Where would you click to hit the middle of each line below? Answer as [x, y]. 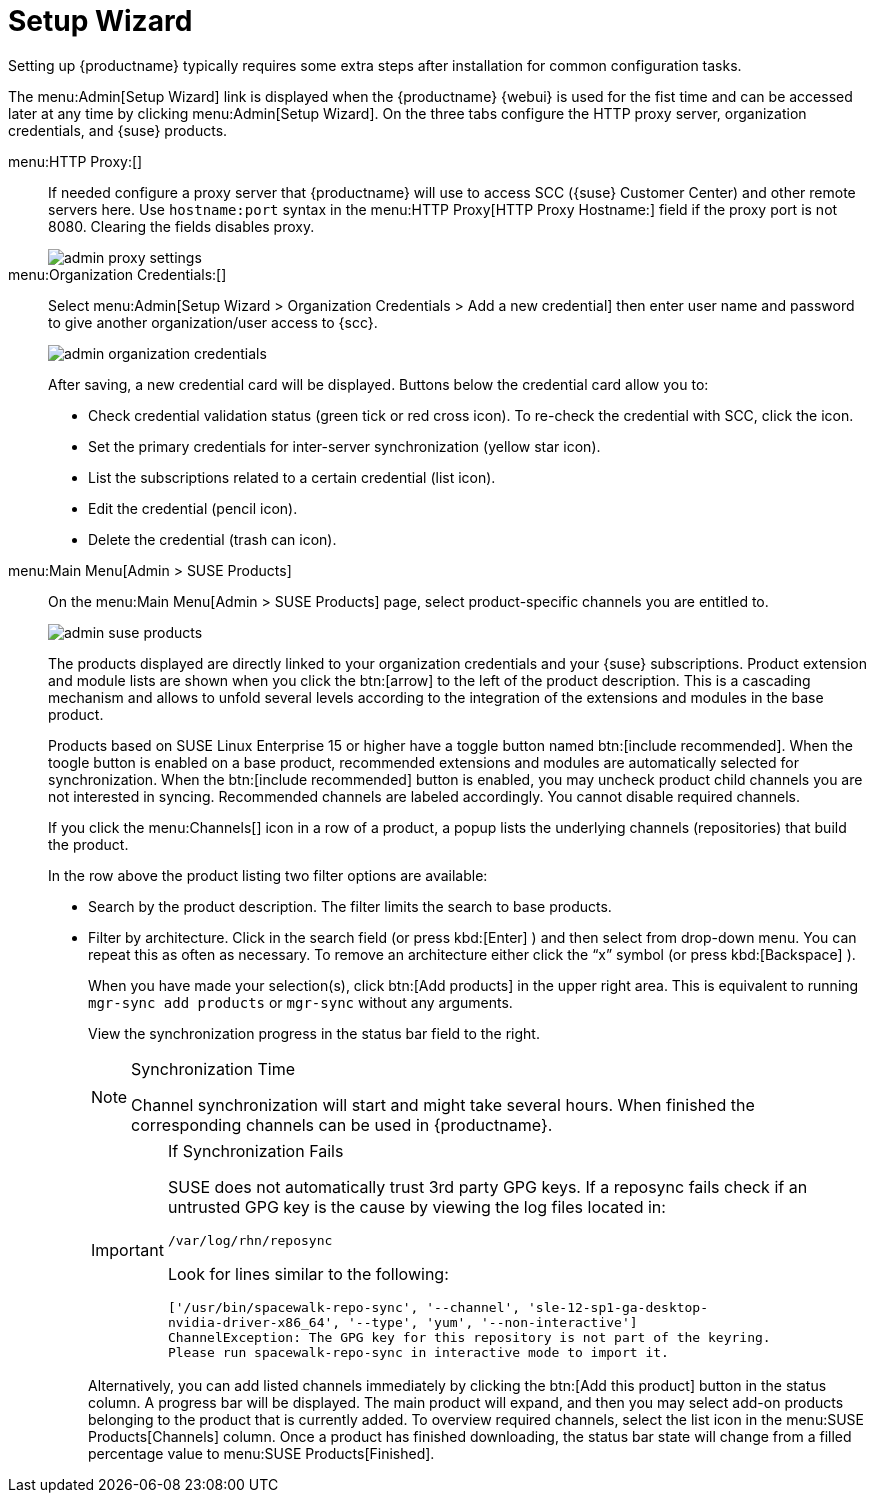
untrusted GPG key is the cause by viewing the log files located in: [416, 1206]
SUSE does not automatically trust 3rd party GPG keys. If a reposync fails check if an [487, 1186]
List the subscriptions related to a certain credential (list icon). [292, 477]
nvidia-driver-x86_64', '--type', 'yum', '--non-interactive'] [402, 1322]
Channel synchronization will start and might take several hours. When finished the [443, 1104]
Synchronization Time [213, 1068]
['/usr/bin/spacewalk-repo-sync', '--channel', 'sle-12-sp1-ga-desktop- [438, 1307]
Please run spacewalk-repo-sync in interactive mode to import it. [418, 1352]
